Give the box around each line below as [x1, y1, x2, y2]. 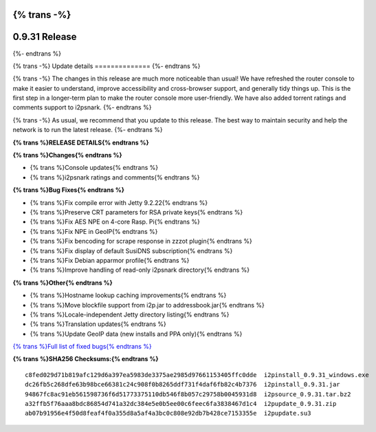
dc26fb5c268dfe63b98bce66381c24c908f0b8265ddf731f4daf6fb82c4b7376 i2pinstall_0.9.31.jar [25, 380, 340, 389]
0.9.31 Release [12, 31, 77, 43]
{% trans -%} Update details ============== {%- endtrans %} [12, 62, 201, 70]
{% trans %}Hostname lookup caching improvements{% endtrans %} [30, 291, 227, 299]
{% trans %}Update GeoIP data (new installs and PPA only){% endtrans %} [30, 330, 243, 338]
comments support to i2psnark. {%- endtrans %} [12, 103, 152, 111]
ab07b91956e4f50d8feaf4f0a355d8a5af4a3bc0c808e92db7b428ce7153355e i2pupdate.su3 [25, 409, 311, 418]
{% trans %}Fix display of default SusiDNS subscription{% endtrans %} [30, 246, 233, 255]
